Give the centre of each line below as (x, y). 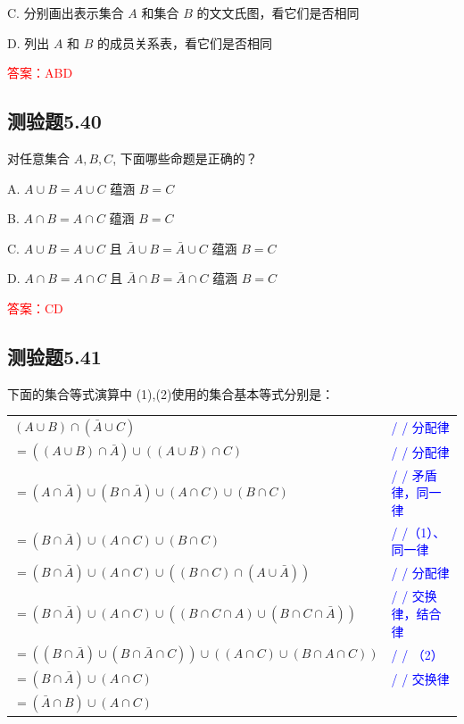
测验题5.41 (54, 356)
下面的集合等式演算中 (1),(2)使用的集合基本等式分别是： (171, 393)
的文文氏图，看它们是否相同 (278, 12)
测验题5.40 (54, 121)
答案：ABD (40, 73)
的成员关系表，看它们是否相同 (185, 42)
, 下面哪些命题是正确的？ (185, 158)
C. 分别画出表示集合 (66, 12)
